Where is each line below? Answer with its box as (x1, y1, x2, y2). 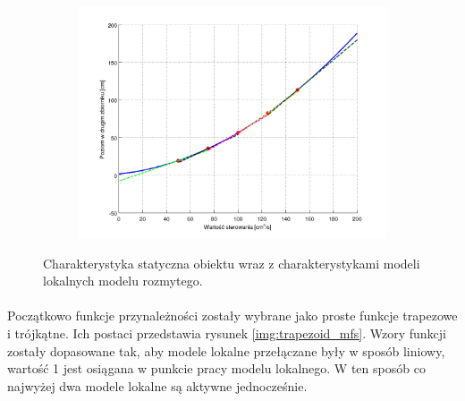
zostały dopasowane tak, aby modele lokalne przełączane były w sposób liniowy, (7, 341, 445, 360)
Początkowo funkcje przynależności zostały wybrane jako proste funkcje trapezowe (7, 306, 458, 325)
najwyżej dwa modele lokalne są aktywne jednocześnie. (7, 376, 308, 395)
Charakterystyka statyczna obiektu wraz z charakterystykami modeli (43, 253, 420, 272)
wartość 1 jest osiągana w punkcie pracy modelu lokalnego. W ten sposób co (7, 359, 426, 378)
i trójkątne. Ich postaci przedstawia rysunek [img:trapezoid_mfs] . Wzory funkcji (7, 323, 446, 342)
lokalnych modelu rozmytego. (43, 271, 203, 290)
